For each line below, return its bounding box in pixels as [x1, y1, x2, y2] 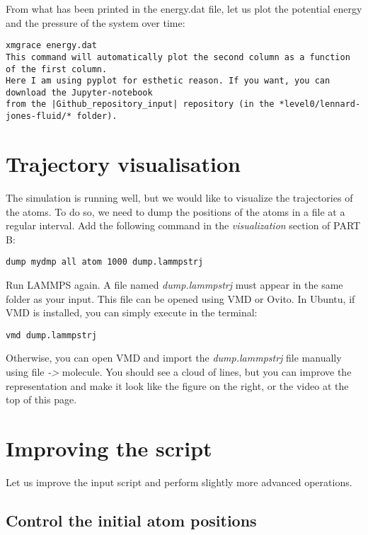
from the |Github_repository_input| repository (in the [6, 99, 275, 110]
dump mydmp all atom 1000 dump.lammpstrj [6, 257, 204, 267]
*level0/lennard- [279, 99, 361, 110]
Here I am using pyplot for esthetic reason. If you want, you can [6, 76, 330, 86]
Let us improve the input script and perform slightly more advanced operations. [6, 474, 352, 489]
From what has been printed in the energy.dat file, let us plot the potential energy [6, 1, 362, 16]
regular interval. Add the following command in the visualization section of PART [6, 218, 361, 233]
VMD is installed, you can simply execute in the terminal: [6, 305, 258, 320]
